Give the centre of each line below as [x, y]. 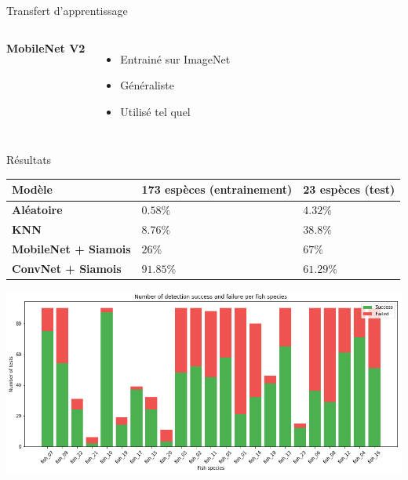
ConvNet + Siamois [67, 268]
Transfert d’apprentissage [67, 10]
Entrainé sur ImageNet [175, 58]
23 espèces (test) [349, 189]
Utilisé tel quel [155, 111]
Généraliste [147, 85]
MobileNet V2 [46, 47]
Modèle [32, 189]
